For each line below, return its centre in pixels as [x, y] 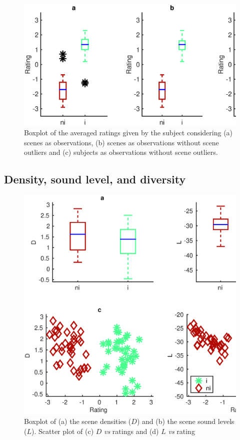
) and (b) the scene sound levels [185, 421]
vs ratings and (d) [131, 431]
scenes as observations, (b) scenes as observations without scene [121, 142]
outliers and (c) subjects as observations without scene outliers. [121, 152]
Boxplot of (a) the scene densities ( [78, 421]
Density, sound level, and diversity [95, 179]
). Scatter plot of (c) [63, 431]
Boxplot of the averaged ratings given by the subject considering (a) [128, 133]
